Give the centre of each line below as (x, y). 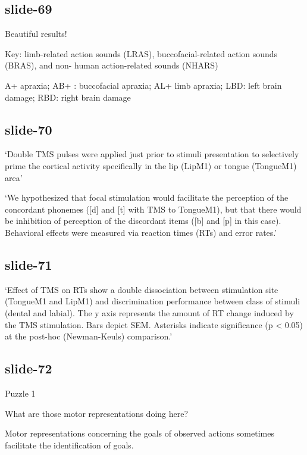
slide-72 (29, 368)
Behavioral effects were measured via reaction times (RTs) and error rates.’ (141, 232)
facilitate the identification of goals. (69, 445)
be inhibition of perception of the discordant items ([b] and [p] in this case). (143, 221)
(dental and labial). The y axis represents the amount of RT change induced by (149, 312)
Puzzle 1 (20, 393)
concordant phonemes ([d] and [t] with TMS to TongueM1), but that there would (153, 209)
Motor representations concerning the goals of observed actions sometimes (140, 433)
